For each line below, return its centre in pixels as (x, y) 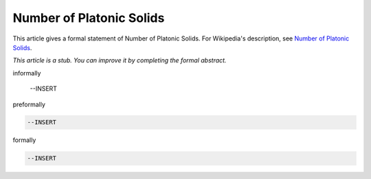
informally (27, 73)
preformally (29, 104)
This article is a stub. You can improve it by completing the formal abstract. (120, 60)
